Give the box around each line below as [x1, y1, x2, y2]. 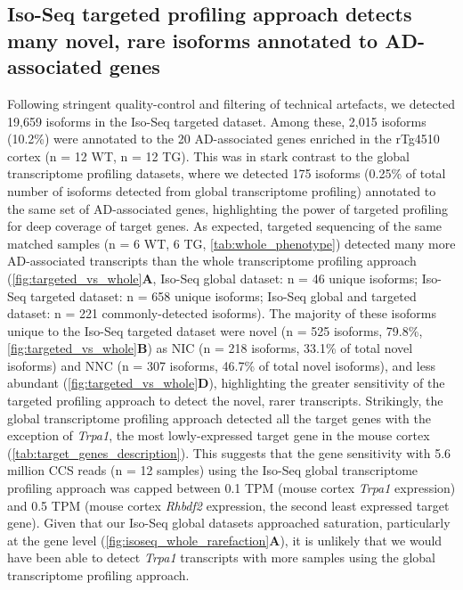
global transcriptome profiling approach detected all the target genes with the [7, 408, 431, 427]
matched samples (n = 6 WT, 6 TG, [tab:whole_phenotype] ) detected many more [7, 234, 456, 252]
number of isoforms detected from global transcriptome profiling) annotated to [7, 181, 436, 200]
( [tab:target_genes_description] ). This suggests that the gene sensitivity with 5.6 [7, 443, 451, 462]
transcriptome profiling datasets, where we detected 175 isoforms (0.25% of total [7, 164, 446, 183]
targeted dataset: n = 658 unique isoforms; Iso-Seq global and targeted [30, 286, 417, 305]
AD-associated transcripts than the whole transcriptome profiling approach [7, 251, 417, 270]
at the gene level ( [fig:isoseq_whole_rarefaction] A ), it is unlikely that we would [7, 530, 443, 549]
